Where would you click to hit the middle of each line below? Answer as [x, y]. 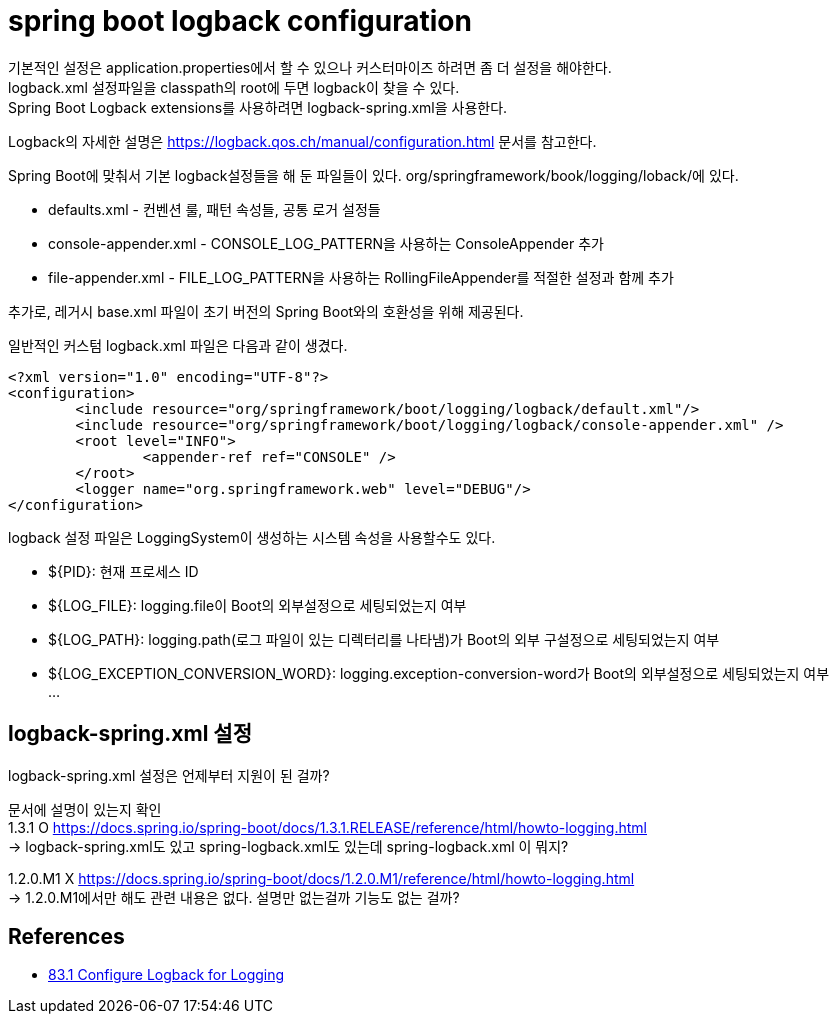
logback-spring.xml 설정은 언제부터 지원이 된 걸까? [169, 775]
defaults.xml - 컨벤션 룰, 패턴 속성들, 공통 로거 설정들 [214, 209]
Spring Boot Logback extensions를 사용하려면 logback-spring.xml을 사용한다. [258, 107]
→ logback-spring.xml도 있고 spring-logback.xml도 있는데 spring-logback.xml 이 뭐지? [288, 846]
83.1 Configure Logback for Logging [166, 975]
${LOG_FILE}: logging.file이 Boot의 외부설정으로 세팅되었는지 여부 [257, 605]
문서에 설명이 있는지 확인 [85, 809]
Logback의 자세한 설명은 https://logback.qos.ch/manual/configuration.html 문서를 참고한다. [302, 141]
